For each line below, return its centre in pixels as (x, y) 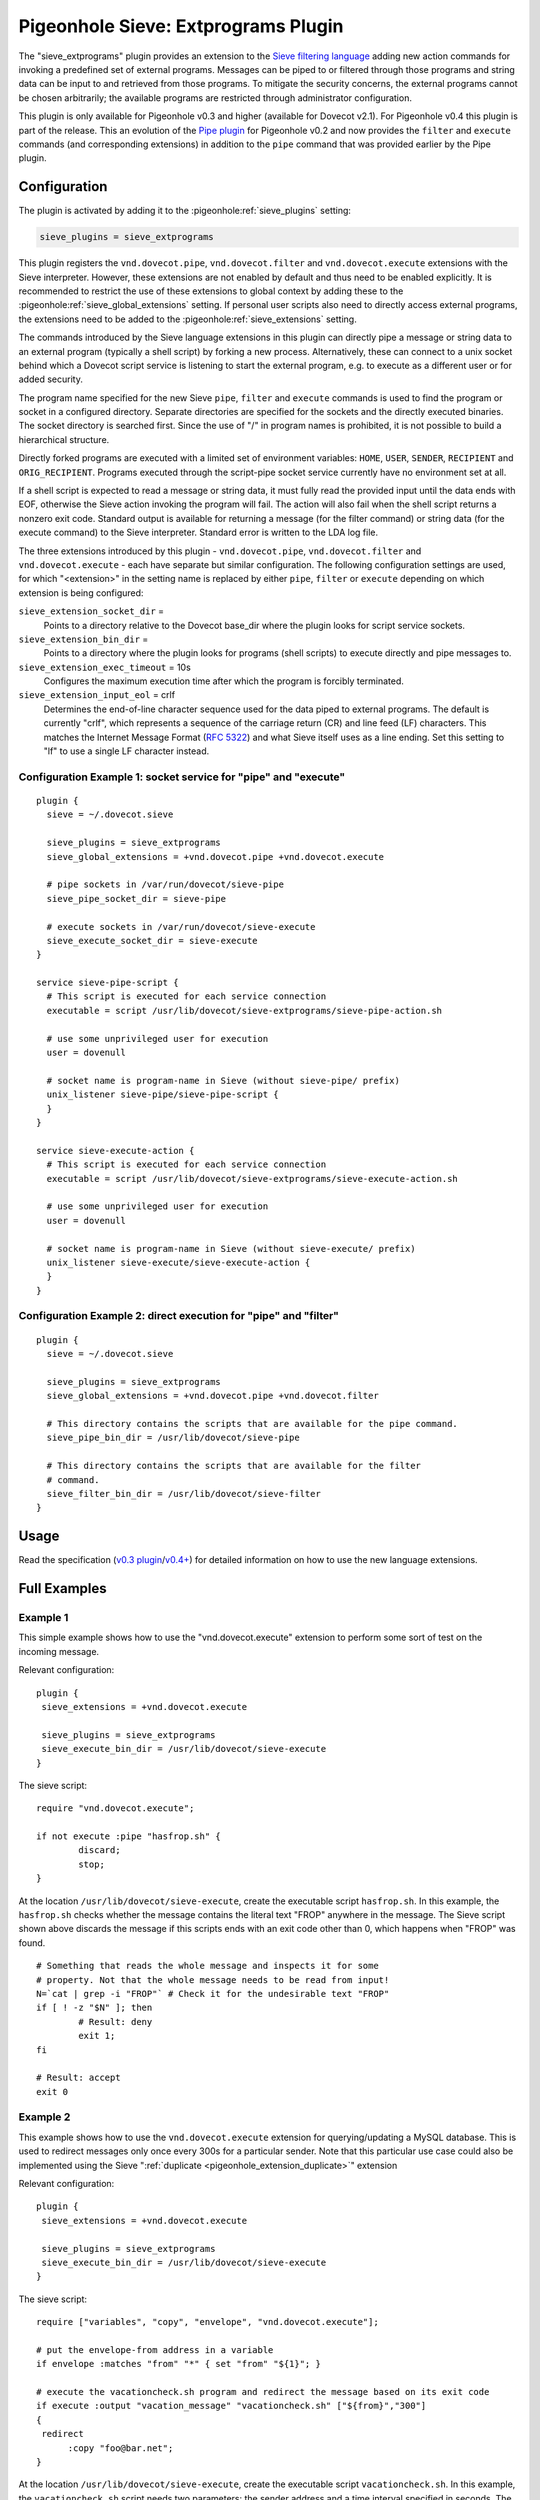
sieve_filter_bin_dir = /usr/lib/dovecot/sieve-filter (184, 1493)
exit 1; (97, 2036)
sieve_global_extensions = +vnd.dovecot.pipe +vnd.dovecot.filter (212, 1396)
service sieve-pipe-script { (107, 983)
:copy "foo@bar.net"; (120, 2448)
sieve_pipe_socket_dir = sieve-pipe (136, 898)
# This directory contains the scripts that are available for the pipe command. (252, 1423)
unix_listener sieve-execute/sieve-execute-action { (178, 1262)
